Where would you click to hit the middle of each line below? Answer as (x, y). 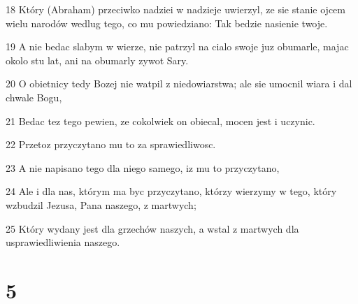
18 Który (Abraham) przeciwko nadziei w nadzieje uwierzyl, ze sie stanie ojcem (176, 9)
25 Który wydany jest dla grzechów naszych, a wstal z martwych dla (152, 228)
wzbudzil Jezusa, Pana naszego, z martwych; (101, 204)
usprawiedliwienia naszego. (63, 242)
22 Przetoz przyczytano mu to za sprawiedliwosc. (111, 144)
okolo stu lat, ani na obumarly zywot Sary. (97, 60)
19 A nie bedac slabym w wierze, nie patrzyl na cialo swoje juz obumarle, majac (177, 46)
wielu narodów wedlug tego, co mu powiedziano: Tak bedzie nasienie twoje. (167, 23)
